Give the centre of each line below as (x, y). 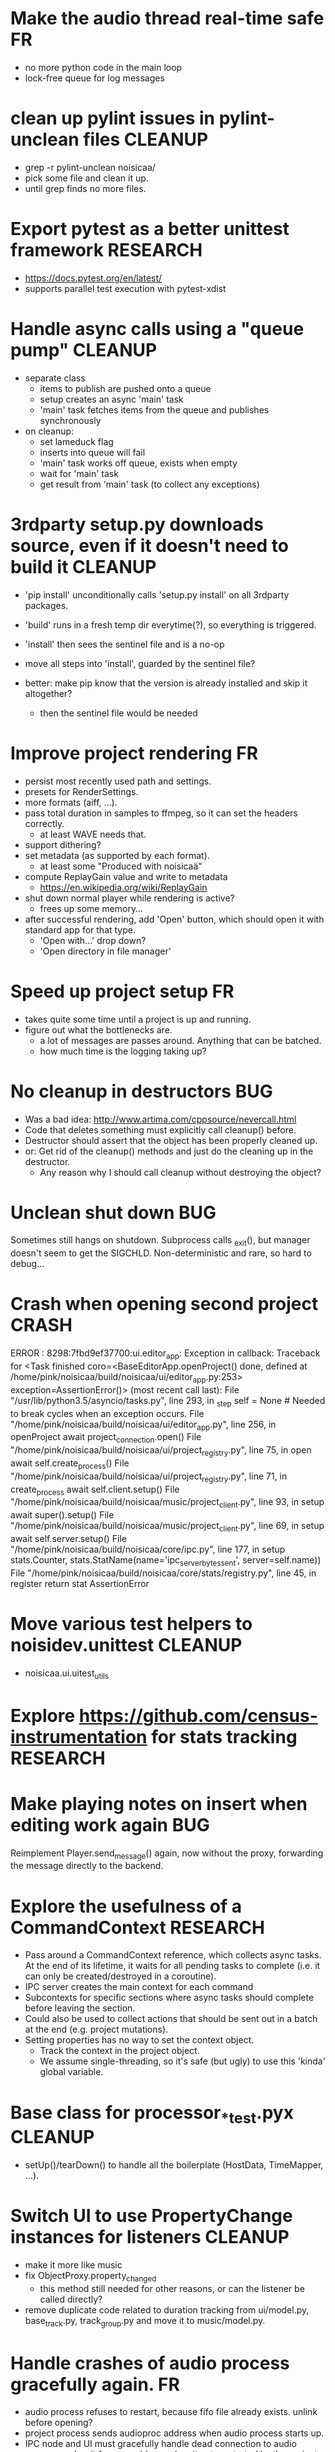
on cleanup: (49, 431)
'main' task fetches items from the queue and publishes (154, 409)
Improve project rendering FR (134, 753)
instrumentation (79, 1736)
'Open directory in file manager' (105, 951)
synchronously (70, 420)
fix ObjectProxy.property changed (90, 2276)
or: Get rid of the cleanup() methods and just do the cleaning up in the (169, 1151)
